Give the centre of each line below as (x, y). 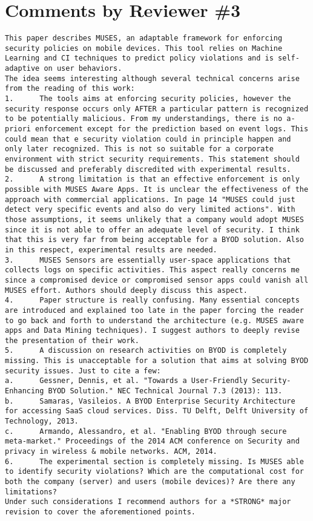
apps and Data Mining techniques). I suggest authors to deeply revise (152, 331)
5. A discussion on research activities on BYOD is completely (146, 351)
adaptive (22, 69)
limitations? (31, 492)
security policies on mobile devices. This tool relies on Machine (144, 48)
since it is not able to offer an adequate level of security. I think (152, 230)
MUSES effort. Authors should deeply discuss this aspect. (126, 290)
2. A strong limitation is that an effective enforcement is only (152, 179)
